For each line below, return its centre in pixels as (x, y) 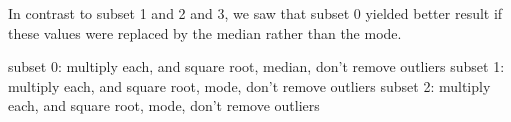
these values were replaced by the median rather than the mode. (205, 32)
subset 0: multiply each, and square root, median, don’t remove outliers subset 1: (256, 66)
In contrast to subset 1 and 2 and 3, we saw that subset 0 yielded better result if (255, 13)
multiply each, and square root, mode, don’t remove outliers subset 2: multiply (249, 85)
